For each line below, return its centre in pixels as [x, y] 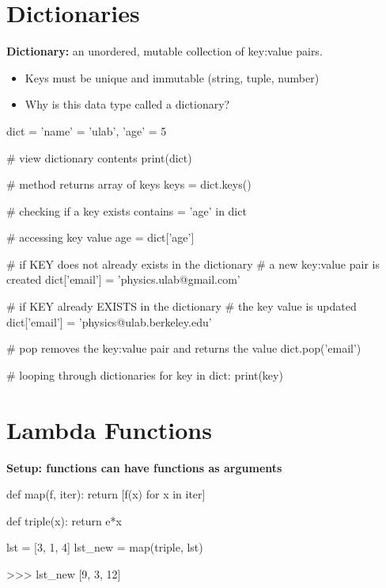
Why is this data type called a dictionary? [127, 104]
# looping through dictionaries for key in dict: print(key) [145, 374]
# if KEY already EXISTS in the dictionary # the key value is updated [182, 306]
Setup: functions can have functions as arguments [144, 467]
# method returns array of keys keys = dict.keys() [129, 184]
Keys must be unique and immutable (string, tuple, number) [172, 77]
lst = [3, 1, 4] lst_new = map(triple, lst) [105, 547]
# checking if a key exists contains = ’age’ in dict [127, 210]
